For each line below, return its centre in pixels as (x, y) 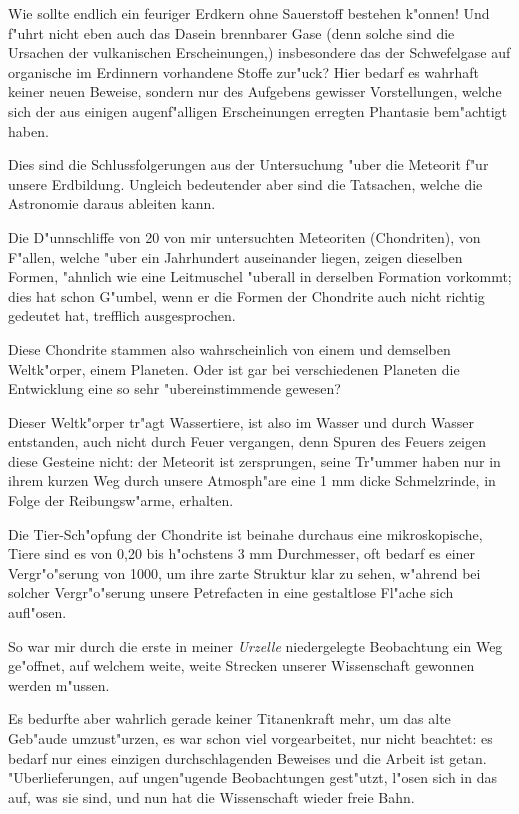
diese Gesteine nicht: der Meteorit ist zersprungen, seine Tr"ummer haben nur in (254, 460)
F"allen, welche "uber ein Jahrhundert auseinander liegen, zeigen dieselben (235, 256)
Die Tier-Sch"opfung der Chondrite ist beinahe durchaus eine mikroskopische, (245, 533)
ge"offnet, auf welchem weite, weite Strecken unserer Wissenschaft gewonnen (241, 665)
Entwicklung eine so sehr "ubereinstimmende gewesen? (174, 388)
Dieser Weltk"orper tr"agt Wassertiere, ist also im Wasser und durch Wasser (241, 421)
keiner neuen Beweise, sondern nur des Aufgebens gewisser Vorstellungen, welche (255, 91)
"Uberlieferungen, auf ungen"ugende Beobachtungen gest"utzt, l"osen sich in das (252, 777)
